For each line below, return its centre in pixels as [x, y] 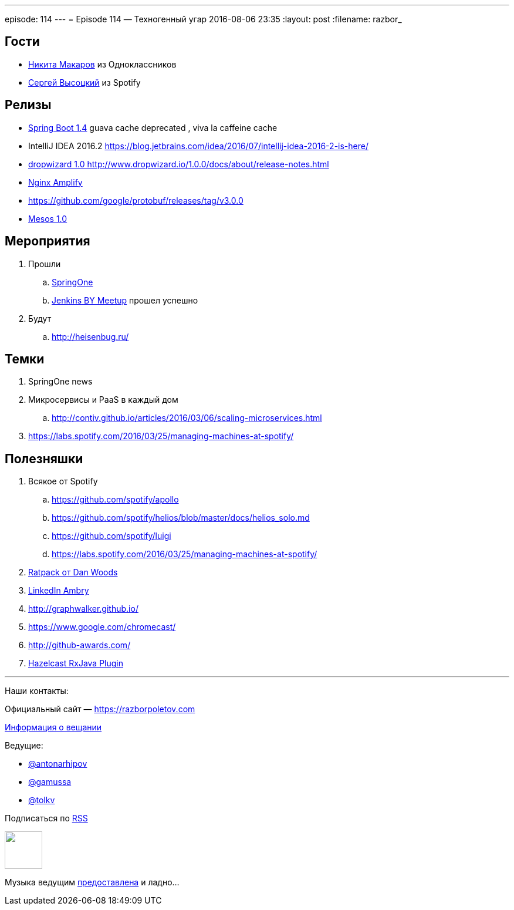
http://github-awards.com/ [80, 645]
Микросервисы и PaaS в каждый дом [103, 400]
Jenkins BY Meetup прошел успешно [125, 300]
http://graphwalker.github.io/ [83, 609]
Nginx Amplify [55, 182]
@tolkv [42, 800]
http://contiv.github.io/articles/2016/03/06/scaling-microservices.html [187, 418]
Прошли [45, 264]
